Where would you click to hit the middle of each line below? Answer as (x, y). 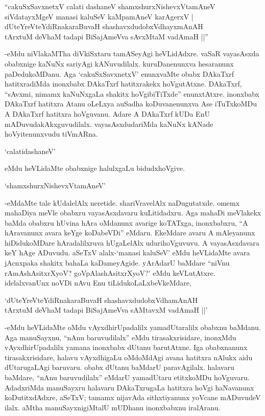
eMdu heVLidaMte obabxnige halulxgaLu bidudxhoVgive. (95, 168)
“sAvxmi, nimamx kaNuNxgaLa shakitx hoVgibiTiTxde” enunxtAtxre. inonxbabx (132, 93)
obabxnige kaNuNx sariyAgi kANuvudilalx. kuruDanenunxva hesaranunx (119, 63)
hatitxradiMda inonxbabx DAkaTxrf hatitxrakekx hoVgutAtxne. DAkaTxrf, (123, 84)
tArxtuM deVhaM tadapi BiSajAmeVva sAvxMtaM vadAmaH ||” (106, 36)
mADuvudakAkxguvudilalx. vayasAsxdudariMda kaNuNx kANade (109, 124)
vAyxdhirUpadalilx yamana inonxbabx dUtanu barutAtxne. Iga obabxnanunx (126, 347)
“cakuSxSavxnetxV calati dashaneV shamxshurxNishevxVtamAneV (110, 6)
